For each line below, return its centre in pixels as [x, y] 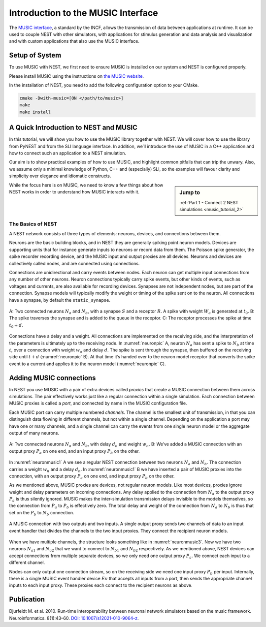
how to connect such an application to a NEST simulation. [68, 153]
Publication [27, 600]
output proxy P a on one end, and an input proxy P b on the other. [74, 452]
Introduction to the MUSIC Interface [83, 13]
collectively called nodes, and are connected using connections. [74, 263]
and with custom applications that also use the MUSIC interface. [74, 41]
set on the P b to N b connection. [42, 513]
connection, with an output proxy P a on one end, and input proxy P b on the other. [92, 476]
